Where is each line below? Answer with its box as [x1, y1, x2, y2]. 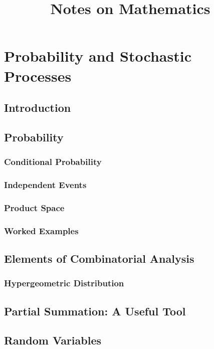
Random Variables [4, 332, 102, 348]
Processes [4, 65, 72, 86]
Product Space [4, 201, 65, 214]
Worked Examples [4, 224, 79, 237]
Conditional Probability [4, 155, 102, 168]
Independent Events [4, 179, 87, 191]
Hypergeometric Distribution [4, 277, 124, 289]
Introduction [4, 100, 71, 115]
